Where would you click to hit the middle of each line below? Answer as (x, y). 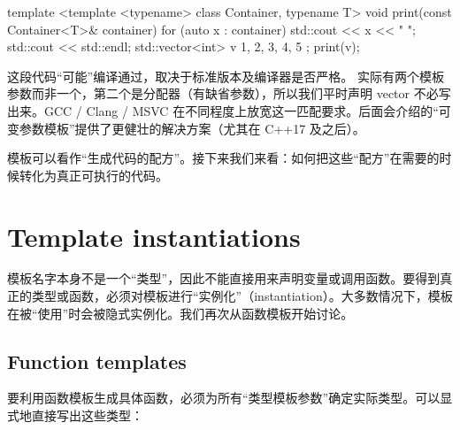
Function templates (97, 361)
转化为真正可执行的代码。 (93, 175)
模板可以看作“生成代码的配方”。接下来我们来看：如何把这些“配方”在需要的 (223, 158)
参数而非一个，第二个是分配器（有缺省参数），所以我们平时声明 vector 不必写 (229, 93)
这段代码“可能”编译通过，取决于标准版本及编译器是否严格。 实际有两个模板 (226, 76)
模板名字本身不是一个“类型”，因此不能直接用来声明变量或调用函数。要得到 (224, 278)
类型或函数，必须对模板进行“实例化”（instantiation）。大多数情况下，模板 (242, 296)
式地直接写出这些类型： (75, 415)
